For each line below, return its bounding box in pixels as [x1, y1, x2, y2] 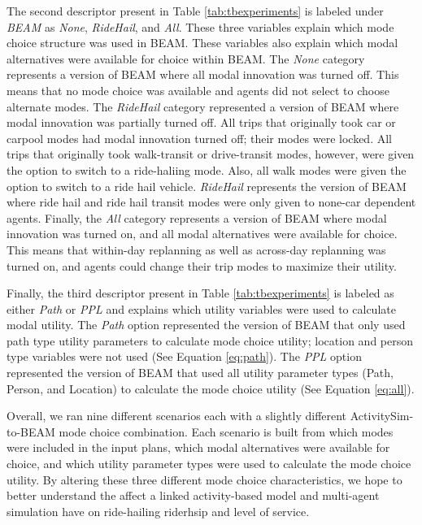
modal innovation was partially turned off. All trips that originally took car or [7, 114, 396, 131]
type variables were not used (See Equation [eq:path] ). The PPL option [7, 348, 362, 365]
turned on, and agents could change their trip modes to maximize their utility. [7, 257, 397, 274]
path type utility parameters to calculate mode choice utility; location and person [7, 332, 414, 349]
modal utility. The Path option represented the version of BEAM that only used [7, 316, 406, 333]
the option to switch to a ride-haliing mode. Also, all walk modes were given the [7, 161, 407, 178]
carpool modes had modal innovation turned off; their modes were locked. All [7, 129, 392, 146]
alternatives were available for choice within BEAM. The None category [7, 50, 365, 67]
